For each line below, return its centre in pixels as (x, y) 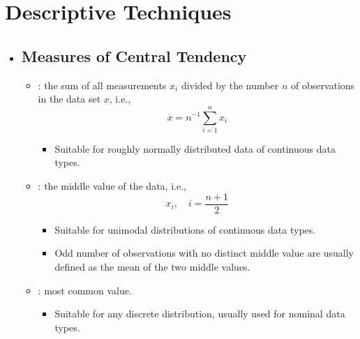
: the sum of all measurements (102, 85)
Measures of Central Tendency (134, 55)
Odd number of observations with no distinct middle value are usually (204, 253)
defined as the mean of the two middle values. (152, 266)
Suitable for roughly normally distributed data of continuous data (195, 148)
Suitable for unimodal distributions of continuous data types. (185, 229)
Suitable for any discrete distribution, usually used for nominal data (200, 314)
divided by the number (230, 85)
